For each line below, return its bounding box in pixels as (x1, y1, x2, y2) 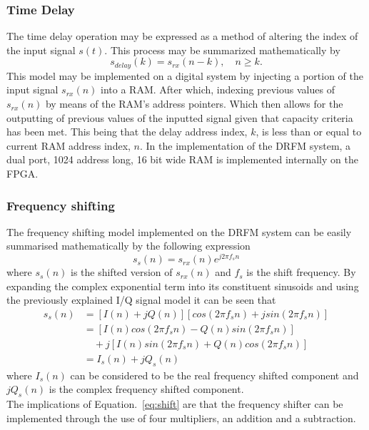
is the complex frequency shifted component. (49, 382, 244, 396)
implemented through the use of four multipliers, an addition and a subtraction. (6, 410, 356, 425)
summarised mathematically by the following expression (6, 238, 251, 253)
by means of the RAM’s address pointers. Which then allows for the (45, 96, 343, 111)
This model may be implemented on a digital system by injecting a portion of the (6, 68, 363, 83)
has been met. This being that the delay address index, (6, 124, 248, 139)
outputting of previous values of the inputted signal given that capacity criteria (6, 110, 353, 125)
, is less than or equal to (256, 124, 362, 139)
